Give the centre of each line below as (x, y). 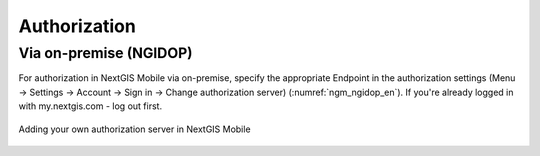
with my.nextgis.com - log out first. (90, 106)
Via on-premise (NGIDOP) (105, 53)
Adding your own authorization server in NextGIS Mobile (134, 129)
